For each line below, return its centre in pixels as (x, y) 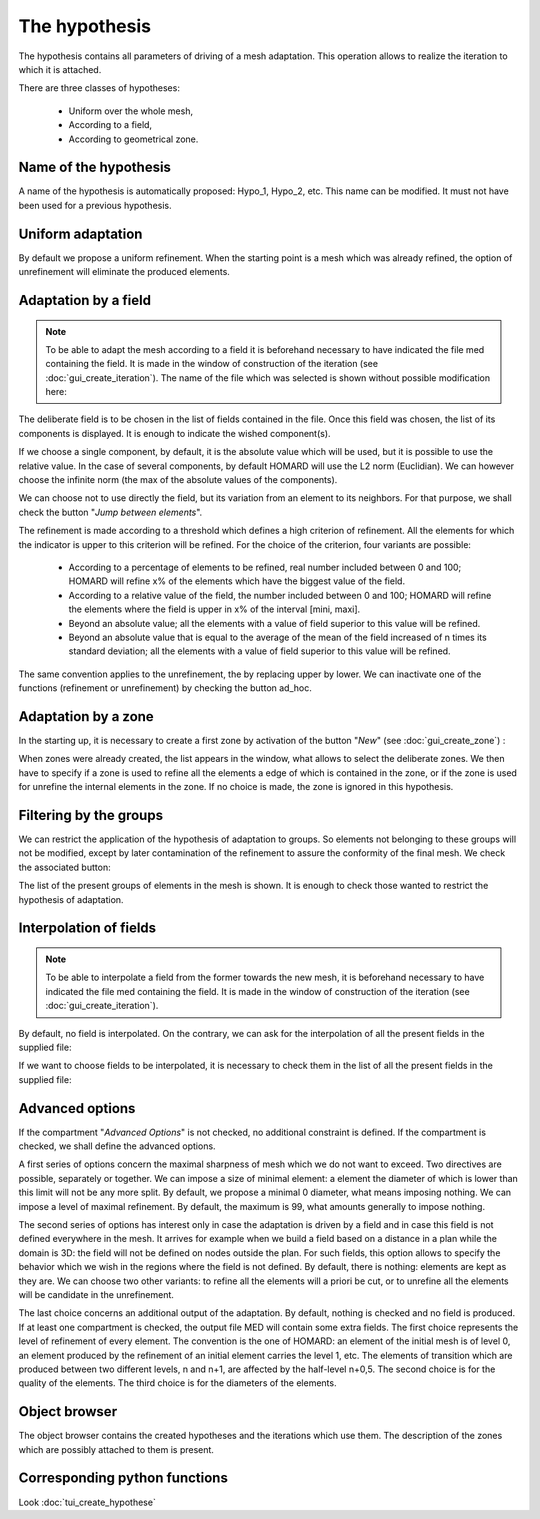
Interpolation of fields (87, 928)
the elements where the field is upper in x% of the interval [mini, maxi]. (214, 609)
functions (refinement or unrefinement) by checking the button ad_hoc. (165, 688)
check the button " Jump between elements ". (110, 512)
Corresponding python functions (123, 1478)
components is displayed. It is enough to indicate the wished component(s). (174, 433)
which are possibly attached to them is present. (116, 1449)
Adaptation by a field (85, 300)
